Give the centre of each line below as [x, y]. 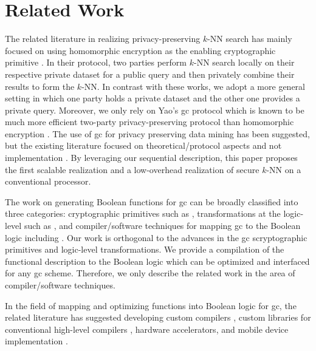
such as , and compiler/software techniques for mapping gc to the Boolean [162, 226]
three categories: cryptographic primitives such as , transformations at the [143, 213]
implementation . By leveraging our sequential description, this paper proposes [151, 158]
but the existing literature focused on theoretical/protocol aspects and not [143, 145]
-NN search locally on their [244, 62]
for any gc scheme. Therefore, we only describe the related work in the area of [150, 273]
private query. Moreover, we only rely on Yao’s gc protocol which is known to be [155, 110]
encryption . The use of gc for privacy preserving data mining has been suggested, [157, 133]
